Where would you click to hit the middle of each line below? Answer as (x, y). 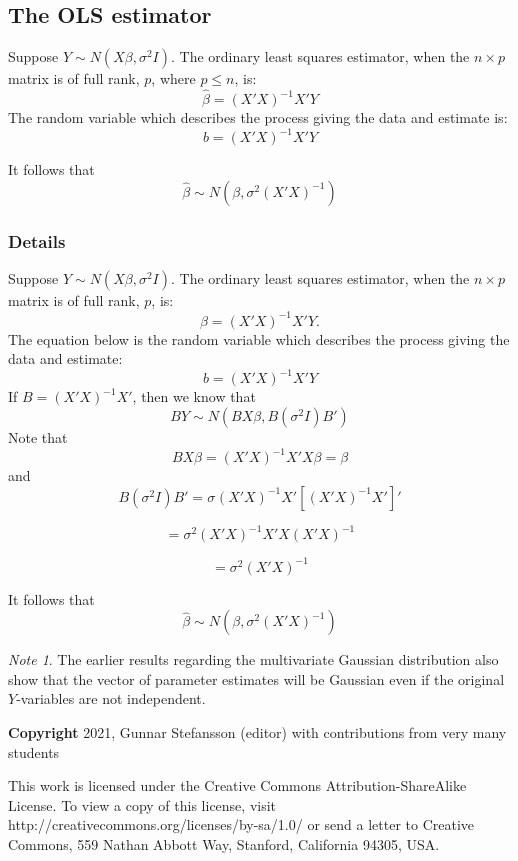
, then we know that (194, 396)
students (34, 751)
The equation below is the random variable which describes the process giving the (259, 338)
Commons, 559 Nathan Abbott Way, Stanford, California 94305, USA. (224, 844)
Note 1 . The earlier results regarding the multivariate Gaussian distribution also (253, 659)
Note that (38, 437)
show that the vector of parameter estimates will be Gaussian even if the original (256, 678)
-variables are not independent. (111, 698)
